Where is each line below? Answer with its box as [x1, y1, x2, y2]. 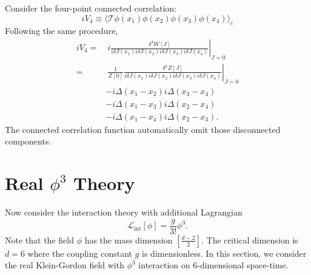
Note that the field [5, 233, 74, 246]
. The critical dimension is [201, 233, 298, 246]
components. [5, 135, 52, 148]
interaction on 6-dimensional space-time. [138, 259, 289, 271]
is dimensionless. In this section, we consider [142, 246, 307, 259]
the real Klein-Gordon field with [5, 259, 124, 271]
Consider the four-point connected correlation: [5, 2, 176, 14]
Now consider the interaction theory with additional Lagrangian [5, 206, 242, 219]
